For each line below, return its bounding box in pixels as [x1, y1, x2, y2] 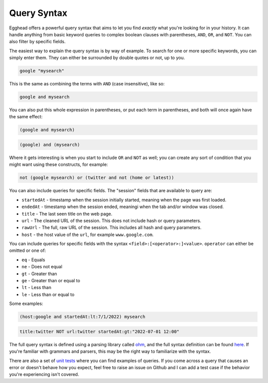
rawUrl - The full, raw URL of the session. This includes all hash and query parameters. [21, 225, 202, 230]
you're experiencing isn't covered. [9, 372, 79, 378]
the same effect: [9, 114, 43, 120]
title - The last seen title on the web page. [21, 211, 113, 217]
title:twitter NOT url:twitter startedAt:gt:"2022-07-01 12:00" [19, 328, 180, 334]
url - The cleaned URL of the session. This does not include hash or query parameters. [21, 218, 201, 224]
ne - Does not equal [21, 264, 63, 270]
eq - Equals [21, 256, 46, 263]
